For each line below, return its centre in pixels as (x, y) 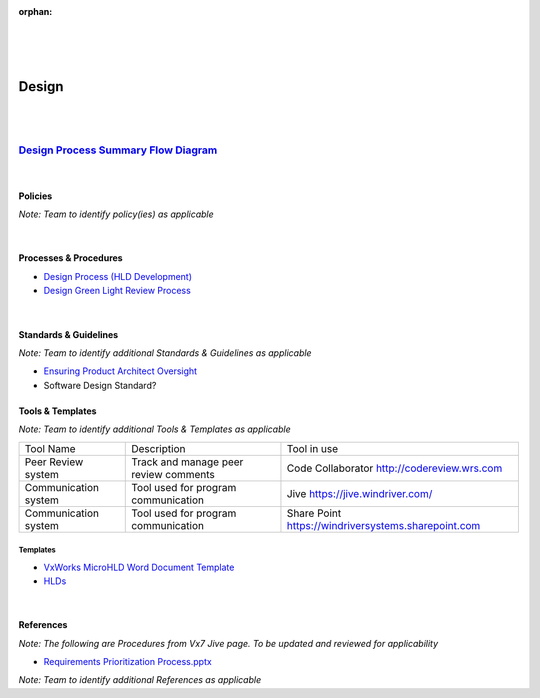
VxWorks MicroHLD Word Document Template (139, 567)
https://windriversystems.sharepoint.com (383, 525)
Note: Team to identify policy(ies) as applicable (116, 214)
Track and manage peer (187, 462)
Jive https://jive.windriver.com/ (359, 493)
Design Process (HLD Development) (118, 276)
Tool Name (50, 448)
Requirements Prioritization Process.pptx (127, 662)
